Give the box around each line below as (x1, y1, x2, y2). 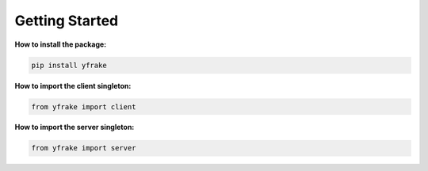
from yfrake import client (31, 102, 136, 111)
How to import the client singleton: (14, 81, 132, 90)
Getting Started (14, 12, 119, 29)
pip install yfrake (31, 60, 107, 70)
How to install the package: (14, 40, 107, 49)
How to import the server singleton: (14, 123, 135, 132)
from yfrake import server (31, 143, 136, 153)
